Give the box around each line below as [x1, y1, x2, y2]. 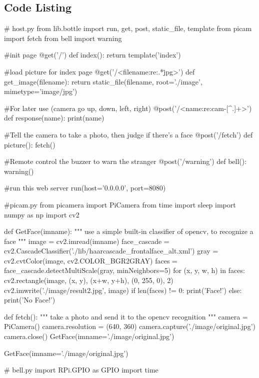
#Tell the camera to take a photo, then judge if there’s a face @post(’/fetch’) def [4, 129, 253, 139]
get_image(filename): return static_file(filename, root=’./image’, [4, 76, 202, 86]
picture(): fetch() [4, 139, 55, 149]
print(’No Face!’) [4, 294, 55, 305]
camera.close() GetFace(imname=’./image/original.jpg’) [4, 331, 174, 341]
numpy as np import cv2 [4, 209, 79, 219]
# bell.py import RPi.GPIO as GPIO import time [4, 364, 158, 375]
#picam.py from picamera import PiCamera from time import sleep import [4, 199, 236, 209]
